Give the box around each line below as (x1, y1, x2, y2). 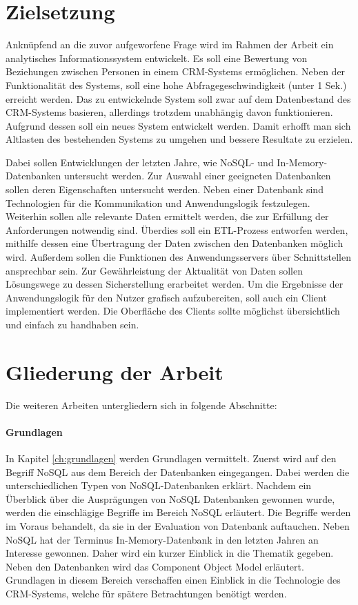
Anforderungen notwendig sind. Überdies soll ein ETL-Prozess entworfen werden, (6, 222, 348, 237)
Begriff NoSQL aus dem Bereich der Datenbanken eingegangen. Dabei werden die (6, 464, 350, 479)
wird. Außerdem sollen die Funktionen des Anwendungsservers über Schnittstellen (6, 250, 351, 264)
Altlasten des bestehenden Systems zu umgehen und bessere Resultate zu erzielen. (6, 132, 353, 146)
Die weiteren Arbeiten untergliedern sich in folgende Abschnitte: (6, 397, 277, 412)
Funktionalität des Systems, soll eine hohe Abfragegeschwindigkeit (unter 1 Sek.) (6, 77, 347, 92)
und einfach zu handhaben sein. (6, 317, 139, 331)
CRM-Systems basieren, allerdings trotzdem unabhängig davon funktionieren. (6, 105, 333, 119)
